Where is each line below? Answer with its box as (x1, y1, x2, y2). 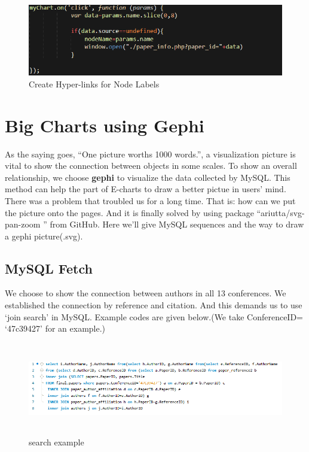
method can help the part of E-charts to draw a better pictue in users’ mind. (5, 183, 286, 195)
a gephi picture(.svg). (5, 229, 83, 242)
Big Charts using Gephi (5, 113, 204, 137)
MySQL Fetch (5, 259, 93, 277)
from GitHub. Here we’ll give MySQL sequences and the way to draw (50, 218, 304, 230)
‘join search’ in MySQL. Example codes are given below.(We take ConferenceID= (5, 310, 304, 323)
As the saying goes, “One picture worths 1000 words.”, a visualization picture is (5, 147, 296, 160)
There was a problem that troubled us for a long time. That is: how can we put (5, 194, 296, 207)
